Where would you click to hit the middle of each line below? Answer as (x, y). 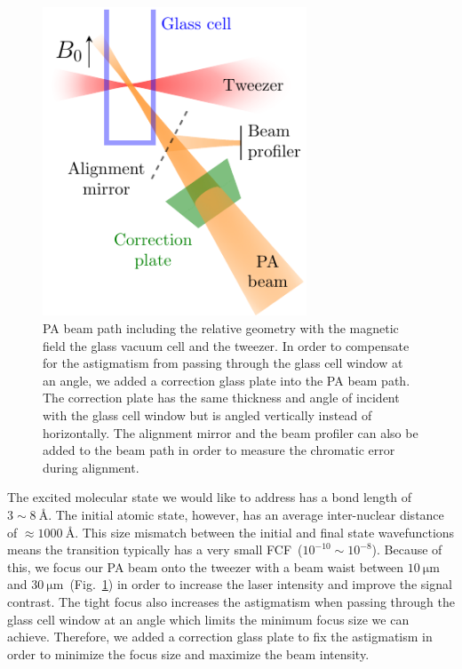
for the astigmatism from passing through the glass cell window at (223, 363)
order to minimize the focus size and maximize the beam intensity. (188, 653)
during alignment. (91, 467)
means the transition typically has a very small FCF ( (155, 550)
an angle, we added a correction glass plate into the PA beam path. (227, 380)
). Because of (407, 550)
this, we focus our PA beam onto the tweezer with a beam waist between (206, 566)
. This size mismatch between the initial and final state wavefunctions (265, 532)
